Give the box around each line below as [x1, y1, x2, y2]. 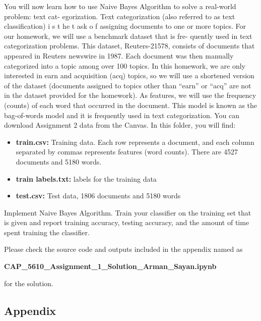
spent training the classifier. [4, 227, 90, 237]
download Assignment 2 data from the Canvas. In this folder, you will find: [4, 120, 236, 130]
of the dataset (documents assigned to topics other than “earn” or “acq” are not [4, 80, 251, 90]
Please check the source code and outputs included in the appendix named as [4, 244, 243, 254]
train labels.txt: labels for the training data [16, 173, 157, 184]
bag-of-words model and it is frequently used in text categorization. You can [4, 110, 240, 120]
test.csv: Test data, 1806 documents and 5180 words [16, 190, 181, 201]
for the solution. [4, 278, 53, 288]
